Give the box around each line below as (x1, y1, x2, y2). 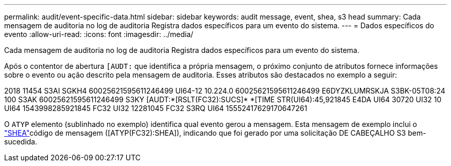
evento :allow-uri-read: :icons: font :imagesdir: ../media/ (4, 30, 194, 39)
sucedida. (4, 137, 38, 146)
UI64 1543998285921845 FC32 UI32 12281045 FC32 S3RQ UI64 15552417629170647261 (4, 104, 307, 113)
